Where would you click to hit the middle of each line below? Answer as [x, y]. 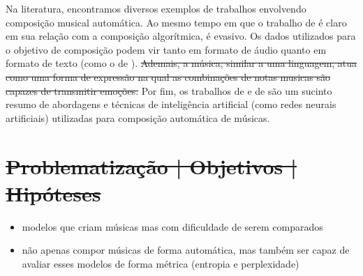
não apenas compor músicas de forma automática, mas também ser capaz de [186, 250]
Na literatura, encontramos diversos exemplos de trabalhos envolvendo [156, 8]
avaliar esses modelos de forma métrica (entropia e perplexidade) [161, 263]
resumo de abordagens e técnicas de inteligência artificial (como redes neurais [171, 104]
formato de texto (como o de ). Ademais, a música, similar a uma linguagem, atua [181, 63]
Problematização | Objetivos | [151, 166]
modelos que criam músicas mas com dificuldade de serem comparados [172, 226]
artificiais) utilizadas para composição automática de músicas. [138, 117]
